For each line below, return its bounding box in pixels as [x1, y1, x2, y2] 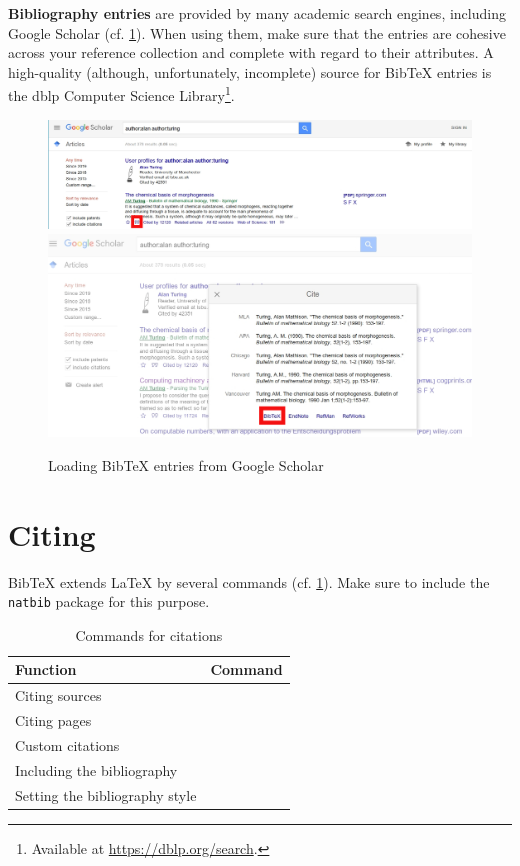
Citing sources [15, 685, 102, 706]
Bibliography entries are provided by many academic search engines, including [8, 3, 506, 23]
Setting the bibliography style [15, 784, 197, 805]
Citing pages [15, 710, 92, 731]
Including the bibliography [15, 759, 178, 780]
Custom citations [15, 734, 120, 755]
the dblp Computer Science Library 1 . [8, 82, 235, 106]
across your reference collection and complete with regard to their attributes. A [8, 42, 494, 63]
